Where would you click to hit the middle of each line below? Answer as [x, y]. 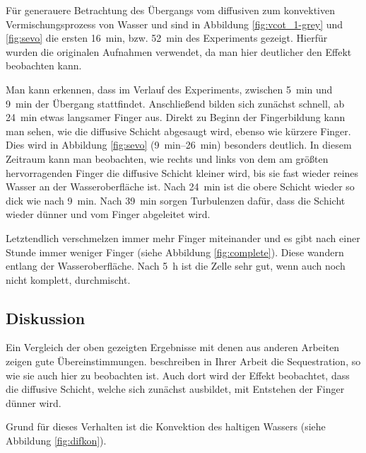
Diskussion [46, 317]
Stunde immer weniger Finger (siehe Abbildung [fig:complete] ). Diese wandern [175, 252]
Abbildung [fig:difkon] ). [56, 441]
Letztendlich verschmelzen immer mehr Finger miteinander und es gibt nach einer [183, 237]
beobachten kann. [44, 65]
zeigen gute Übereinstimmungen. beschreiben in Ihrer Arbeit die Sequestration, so [183, 361]
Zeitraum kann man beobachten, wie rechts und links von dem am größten [167, 158]
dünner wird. [34, 402]
